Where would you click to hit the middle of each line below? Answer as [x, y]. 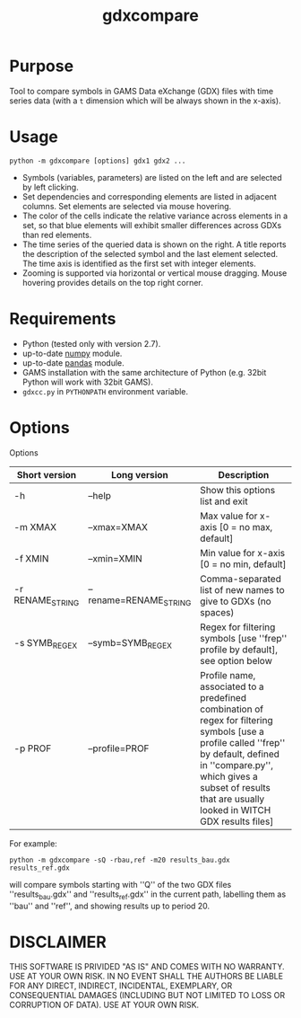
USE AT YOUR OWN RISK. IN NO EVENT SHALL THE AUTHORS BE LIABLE [146, 977]
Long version [139, 474]
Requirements [63, 319]
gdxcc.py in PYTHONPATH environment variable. [105, 391]
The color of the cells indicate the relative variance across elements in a [155, 216]
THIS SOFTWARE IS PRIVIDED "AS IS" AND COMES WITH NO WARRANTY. [147, 967]
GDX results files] [237, 821]
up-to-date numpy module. [72, 353]
